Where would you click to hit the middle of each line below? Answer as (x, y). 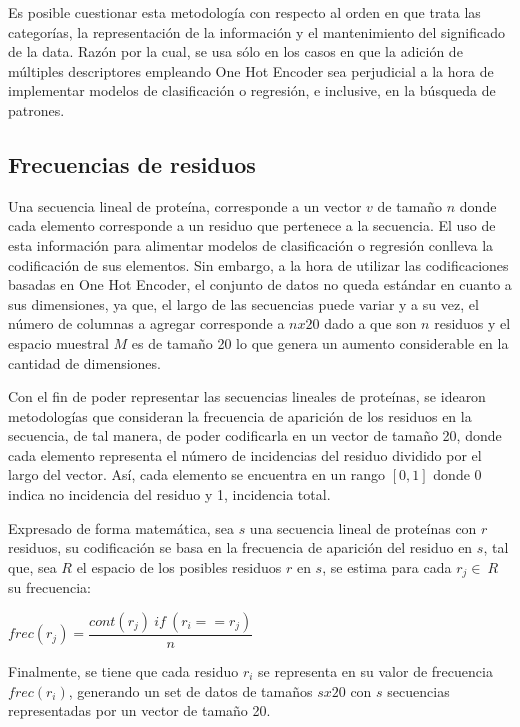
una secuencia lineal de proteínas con (363, 527)
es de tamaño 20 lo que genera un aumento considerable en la (320, 342)
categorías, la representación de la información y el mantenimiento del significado (256, 31)
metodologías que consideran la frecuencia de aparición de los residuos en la (240, 415)
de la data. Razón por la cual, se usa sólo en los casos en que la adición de (235, 51)
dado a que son (370, 323)
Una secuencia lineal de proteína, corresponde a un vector (185, 205)
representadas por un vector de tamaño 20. (139, 710)
